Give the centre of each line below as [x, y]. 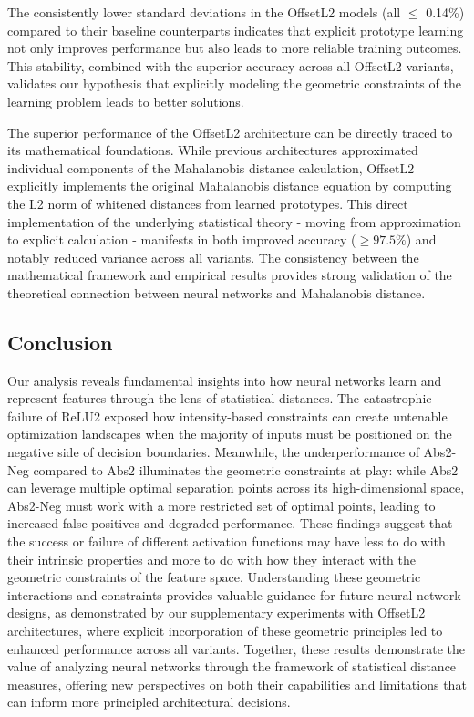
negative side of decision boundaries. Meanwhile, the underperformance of [213, 452]
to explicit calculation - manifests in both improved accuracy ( [182, 239]
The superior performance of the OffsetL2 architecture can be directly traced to [230, 132]
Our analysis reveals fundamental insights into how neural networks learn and [225, 380]
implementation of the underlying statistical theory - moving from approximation [234, 221]
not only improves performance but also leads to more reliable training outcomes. [235, 48]
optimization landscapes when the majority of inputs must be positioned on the [230, 434]
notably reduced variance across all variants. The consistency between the [213, 257]
